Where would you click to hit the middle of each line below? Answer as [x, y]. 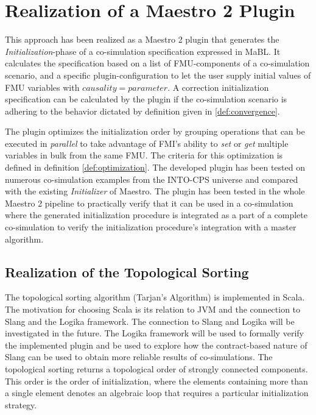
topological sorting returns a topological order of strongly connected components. [156, 368]
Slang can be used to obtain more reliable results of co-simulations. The [139, 357]
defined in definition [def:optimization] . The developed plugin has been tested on [155, 167]
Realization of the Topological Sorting [127, 271]
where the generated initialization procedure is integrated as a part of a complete [156, 215]
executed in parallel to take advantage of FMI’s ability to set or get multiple [147, 143]
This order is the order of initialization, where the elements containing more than [156, 381]
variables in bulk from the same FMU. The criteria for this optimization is [144, 155]
